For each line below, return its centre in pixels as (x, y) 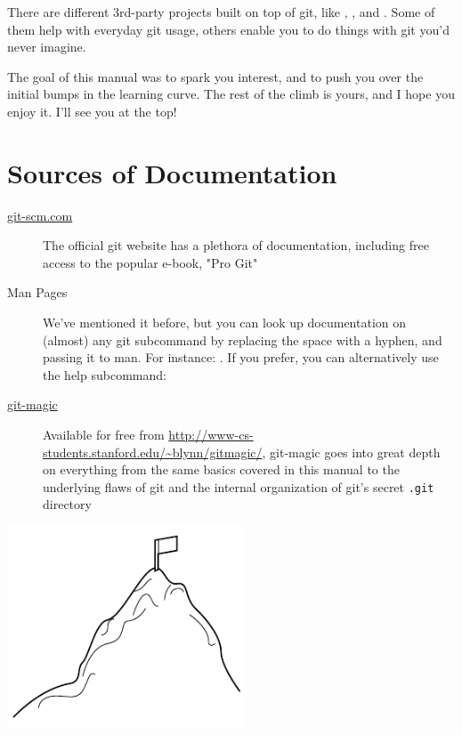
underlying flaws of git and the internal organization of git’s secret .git (239, 486)
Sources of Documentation (172, 172)
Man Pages (37, 292)
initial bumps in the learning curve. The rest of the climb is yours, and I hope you (231, 94)
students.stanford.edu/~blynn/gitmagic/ (153, 452)
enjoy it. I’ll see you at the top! (92, 111)
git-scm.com (40, 215)
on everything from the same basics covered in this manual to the (221, 469)
